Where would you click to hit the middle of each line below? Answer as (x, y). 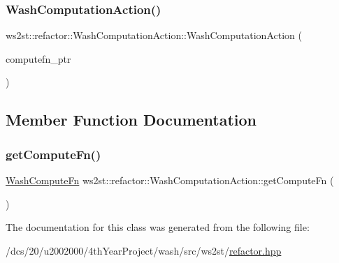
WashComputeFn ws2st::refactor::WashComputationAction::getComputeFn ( (170, 180)
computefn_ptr (38, 58)
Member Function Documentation (131, 120)
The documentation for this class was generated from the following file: (158, 227)
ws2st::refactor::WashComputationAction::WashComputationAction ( (154, 35)
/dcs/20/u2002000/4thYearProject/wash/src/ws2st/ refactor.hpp (144, 250)
